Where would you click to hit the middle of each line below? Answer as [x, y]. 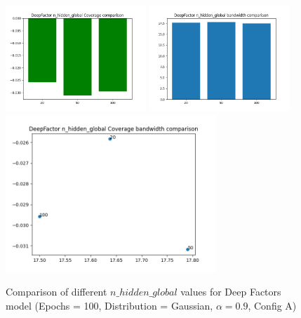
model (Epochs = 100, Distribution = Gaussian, [109, 305]
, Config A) [272, 305]
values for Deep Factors [231, 292]
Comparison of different [56, 292]
